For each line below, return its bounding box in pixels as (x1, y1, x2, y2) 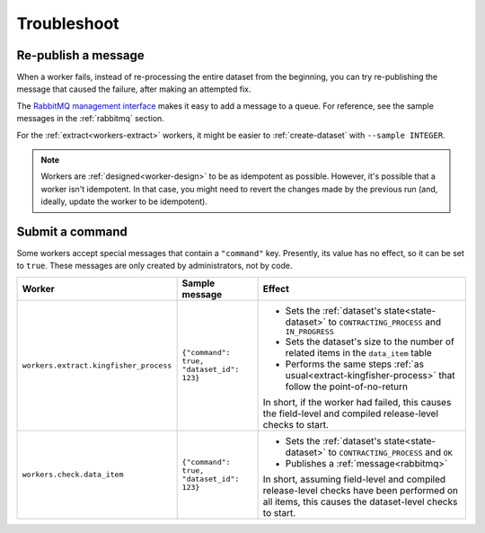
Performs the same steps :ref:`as (285, 358, 424, 370)
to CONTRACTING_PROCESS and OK (328, 446, 453, 458)
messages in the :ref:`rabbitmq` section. (16, 113, 165, 124)
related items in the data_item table (285, 346, 433, 359)
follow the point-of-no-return (285, 380, 409, 393)
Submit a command (16, 225, 128, 239)
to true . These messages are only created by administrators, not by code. (16, 261, 293, 271)
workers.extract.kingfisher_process (22, 360, 172, 370)
